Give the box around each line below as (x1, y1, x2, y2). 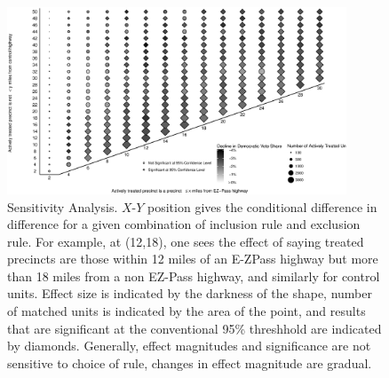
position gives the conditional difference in (147, 197, 377, 216)
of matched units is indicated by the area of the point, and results (7, 302, 366, 320)
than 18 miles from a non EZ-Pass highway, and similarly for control (7, 266, 380, 285)
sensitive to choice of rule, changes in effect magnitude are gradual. (7, 353, 372, 372)
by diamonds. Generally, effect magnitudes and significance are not (7, 336, 371, 355)
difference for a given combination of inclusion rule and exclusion (7, 215, 361, 233)
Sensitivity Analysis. (7, 197, 118, 216)
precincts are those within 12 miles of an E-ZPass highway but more (7, 249, 378, 268)
